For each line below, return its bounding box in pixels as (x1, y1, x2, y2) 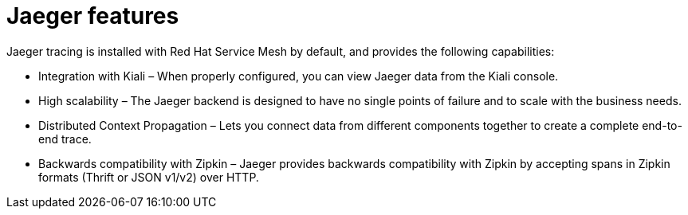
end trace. (38, 131, 92, 146)
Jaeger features (6, 2, 179, 29)
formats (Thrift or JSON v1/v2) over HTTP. (38, 170, 259, 184)
